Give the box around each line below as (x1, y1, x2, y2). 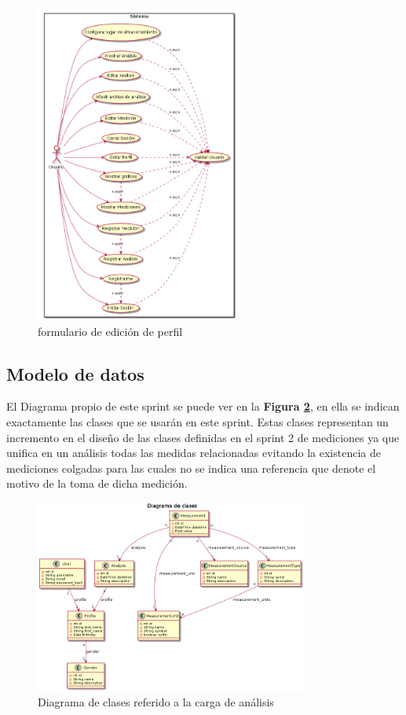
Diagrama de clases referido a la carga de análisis (38, 694, 274, 710)
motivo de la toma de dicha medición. (6, 475, 188, 492)
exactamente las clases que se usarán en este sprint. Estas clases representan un (6, 413, 389, 429)
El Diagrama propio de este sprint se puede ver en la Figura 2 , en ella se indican (6, 398, 400, 415)
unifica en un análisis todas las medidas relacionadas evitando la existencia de (6, 444, 381, 461)
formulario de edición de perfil (38, 322, 183, 339)
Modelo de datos (6, 361, 144, 385)
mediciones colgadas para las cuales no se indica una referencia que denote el (6, 459, 376, 476)
